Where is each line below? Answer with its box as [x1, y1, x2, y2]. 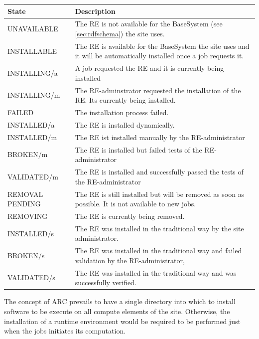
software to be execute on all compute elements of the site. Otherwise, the [4, 306, 230, 316]
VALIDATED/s [7, 272, 55, 283]
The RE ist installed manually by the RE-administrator [75, 132, 245, 142]
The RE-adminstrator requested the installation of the [75, 85, 241, 95]
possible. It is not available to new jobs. [75, 198, 196, 209]
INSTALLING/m [7, 90, 60, 100]
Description [75, 5, 116, 16]
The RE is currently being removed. [75, 210, 185, 221]
